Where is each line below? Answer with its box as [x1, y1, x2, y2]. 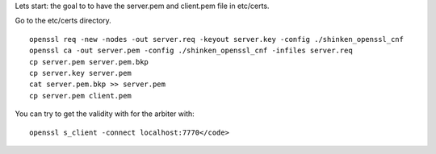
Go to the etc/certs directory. [15, 16, 112, 26]
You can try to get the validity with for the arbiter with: [15, 109, 195, 119]
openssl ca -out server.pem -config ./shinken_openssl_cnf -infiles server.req [29, 46, 353, 56]
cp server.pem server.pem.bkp [29, 57, 149, 66]
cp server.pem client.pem [29, 91, 132, 100]
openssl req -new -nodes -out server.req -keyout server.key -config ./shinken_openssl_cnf [29, 35, 404, 44]
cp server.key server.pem [29, 69, 132, 77]
